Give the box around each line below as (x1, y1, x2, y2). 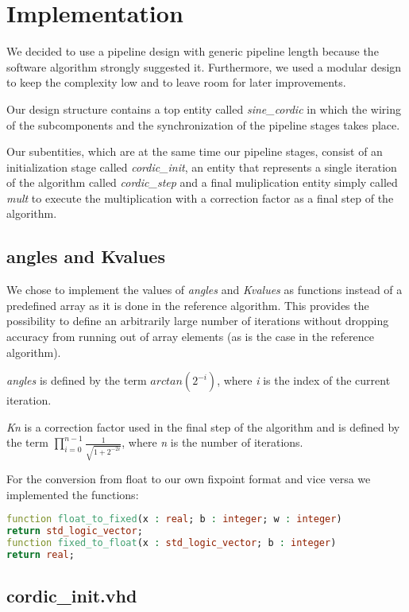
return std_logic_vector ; (6, 525, 143, 537)
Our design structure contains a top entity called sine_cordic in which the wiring (6, 100, 401, 117)
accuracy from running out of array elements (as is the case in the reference (6, 328, 374, 345)
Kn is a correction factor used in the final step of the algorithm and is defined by (6, 418, 400, 435)
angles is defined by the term (6, 372, 147, 389)
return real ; (6, 548, 75, 560)
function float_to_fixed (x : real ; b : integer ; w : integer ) (6, 513, 342, 525)
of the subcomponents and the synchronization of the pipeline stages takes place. (6, 116, 400, 133)
